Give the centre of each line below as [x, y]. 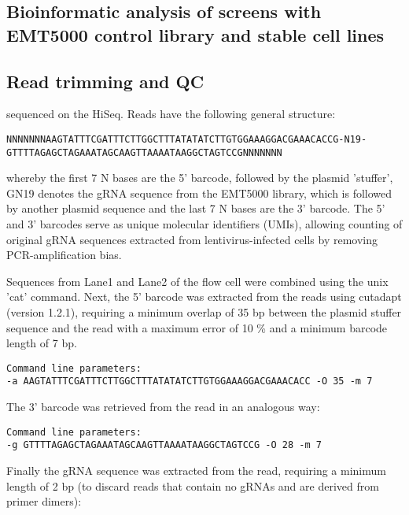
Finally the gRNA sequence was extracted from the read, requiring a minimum [196, 471]
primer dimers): [44, 501]
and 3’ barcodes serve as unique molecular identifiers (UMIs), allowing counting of [204, 224]
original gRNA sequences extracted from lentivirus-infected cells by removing [192, 239]
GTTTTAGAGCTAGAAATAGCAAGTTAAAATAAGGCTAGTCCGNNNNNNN [144, 152]
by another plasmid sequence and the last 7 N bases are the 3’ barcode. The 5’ [196, 208]
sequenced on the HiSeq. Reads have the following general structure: [171, 114]
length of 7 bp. [42, 343]
